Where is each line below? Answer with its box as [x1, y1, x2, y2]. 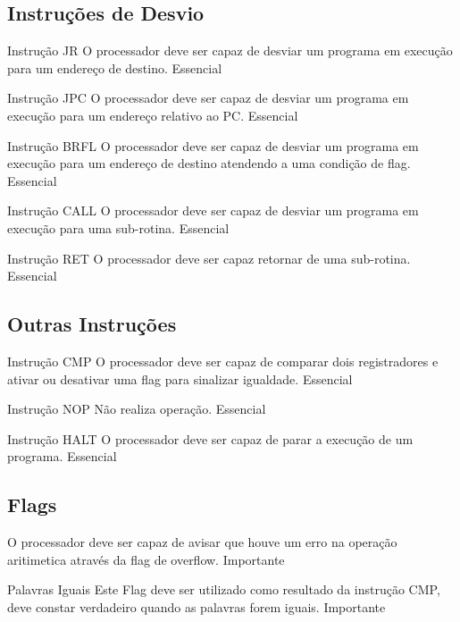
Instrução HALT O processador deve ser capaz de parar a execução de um [7, 429, 414, 448]
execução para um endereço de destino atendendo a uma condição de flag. [7, 154, 411, 172]
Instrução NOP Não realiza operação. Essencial [7, 399, 266, 418]
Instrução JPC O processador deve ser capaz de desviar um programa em [7, 88, 409, 107]
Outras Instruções [7, 310, 177, 338]
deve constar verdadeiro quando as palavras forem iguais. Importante [7, 597, 386, 616]
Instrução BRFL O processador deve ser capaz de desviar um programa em [7, 136, 419, 155]
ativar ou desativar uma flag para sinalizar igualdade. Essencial [7, 369, 353, 388]
